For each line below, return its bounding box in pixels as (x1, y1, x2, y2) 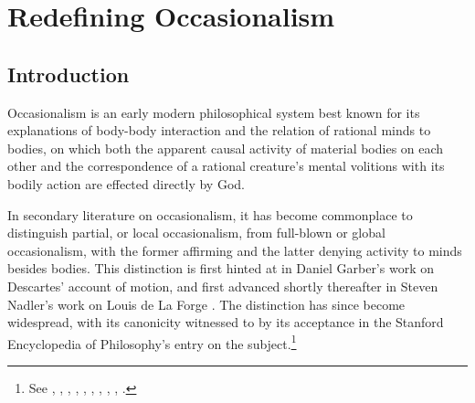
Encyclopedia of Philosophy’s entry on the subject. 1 (7, 331, 297, 353)
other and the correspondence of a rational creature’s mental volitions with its (7, 156, 445, 175)
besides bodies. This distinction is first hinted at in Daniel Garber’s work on (7, 259, 434, 278)
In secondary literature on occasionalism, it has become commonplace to (7, 205, 413, 224)
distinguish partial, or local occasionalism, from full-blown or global (7, 223, 385, 242)
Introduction (7, 59, 130, 88)
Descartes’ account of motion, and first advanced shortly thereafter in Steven (7, 276, 438, 295)
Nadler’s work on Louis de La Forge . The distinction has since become (7, 294, 406, 313)
